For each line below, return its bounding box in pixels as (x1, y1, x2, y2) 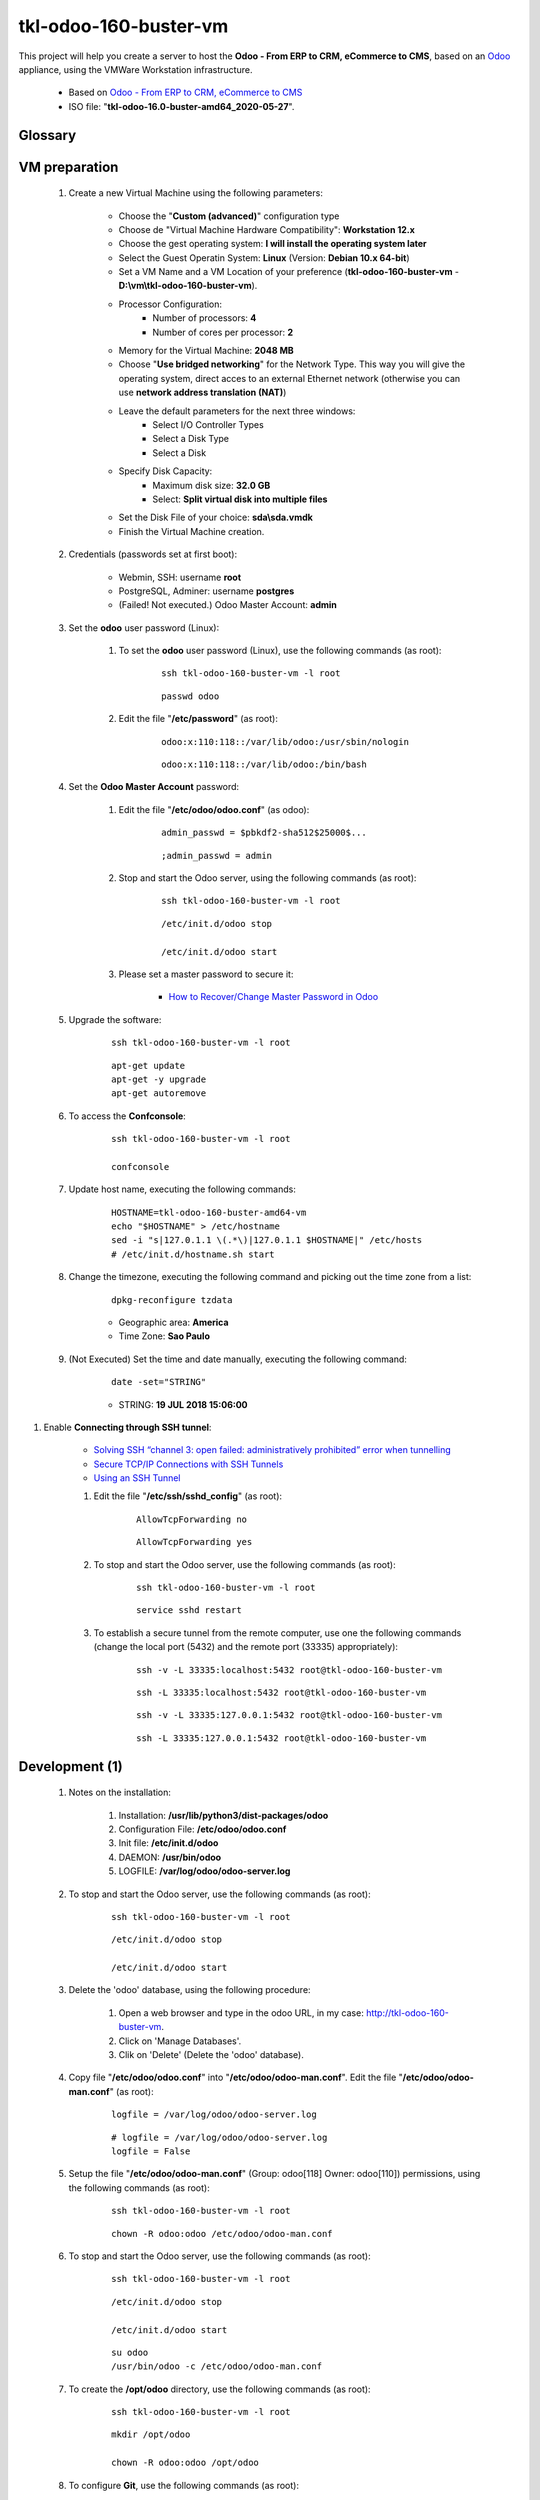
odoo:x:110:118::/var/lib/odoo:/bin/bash (161, 759, 367, 770)
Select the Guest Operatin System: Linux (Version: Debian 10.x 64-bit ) (118, 251, 410, 264)
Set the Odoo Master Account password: (68, 781, 240, 793)
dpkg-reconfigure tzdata (111, 1294, 233, 1305)
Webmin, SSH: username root (118, 571, 242, 583)
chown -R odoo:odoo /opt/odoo (111, 2457, 260, 2469)
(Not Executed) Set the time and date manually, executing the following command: (68, 1353, 407, 1365)
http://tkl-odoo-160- (365, 2006, 449, 2019)
